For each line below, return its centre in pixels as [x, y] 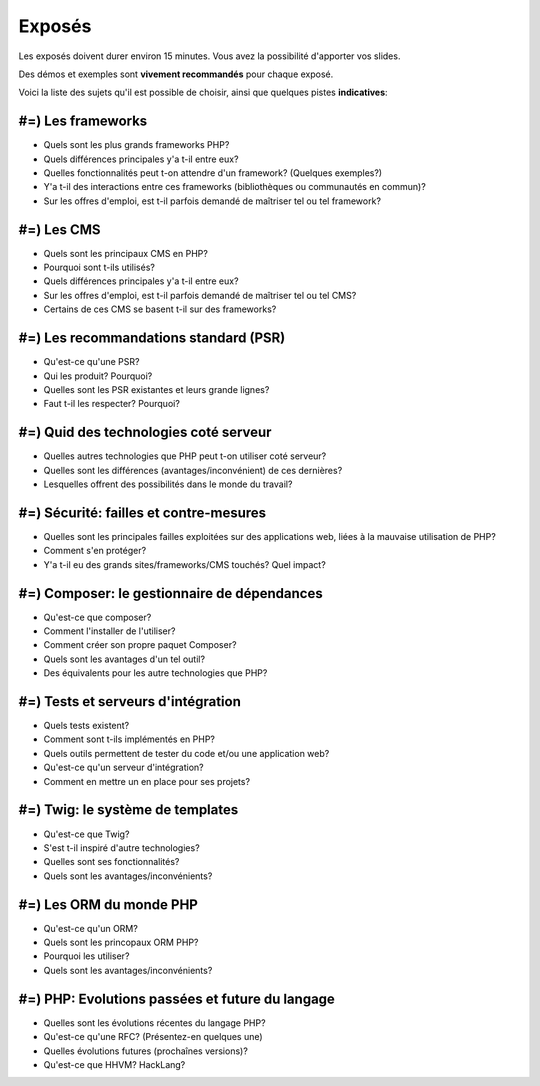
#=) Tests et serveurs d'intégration [130, 701]
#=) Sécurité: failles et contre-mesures [142, 512]
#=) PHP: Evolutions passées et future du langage [176, 998]
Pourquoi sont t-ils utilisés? [99, 267]
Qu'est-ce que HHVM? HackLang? [114, 1064]
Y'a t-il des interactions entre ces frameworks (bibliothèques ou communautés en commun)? [235, 187]
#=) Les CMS [59, 229]
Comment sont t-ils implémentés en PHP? [129, 739]
